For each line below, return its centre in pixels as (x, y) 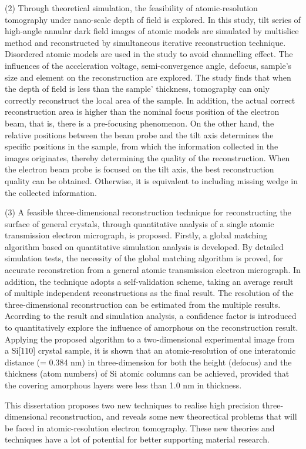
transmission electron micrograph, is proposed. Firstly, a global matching (136, 235)
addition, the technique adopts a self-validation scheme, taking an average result (149, 281)
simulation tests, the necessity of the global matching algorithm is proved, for (144, 258)
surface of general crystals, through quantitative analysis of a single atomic (139, 223)
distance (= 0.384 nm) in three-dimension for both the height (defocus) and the (148, 362)
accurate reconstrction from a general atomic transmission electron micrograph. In (153, 270)
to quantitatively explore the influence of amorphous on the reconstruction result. (152, 327)
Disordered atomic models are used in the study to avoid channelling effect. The (149, 54)
